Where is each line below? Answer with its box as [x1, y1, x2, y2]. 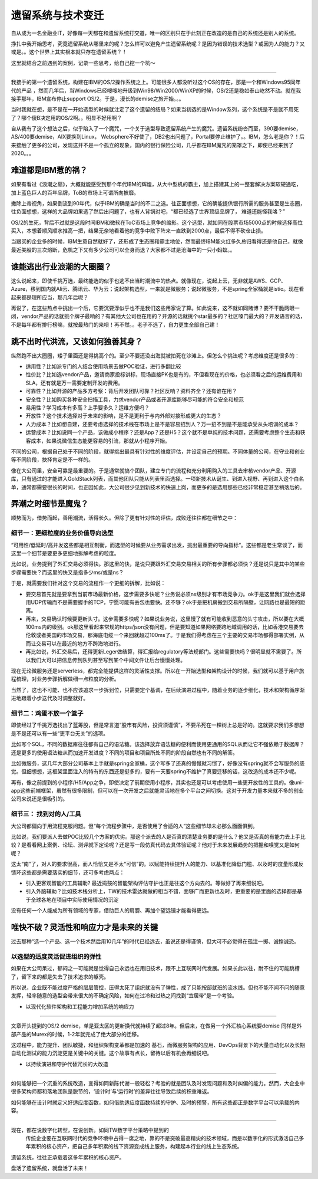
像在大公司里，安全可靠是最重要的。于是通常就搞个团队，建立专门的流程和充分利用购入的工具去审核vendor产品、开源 [11, 467, 297, 474]
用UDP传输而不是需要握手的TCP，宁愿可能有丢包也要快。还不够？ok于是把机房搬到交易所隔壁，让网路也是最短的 [25, 599, 300, 606]
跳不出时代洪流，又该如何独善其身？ [11, 336, 143, 346]
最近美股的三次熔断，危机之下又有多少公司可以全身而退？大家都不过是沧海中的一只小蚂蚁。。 [11, 246, 236, 253]
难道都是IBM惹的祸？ [11, 165, 88, 175]
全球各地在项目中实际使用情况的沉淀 [30, 896, 119, 903]
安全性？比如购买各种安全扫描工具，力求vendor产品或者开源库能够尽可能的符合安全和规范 [25, 396, 244, 403]
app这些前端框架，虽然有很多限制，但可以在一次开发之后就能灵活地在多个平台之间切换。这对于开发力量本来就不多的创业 [11, 787, 304, 794]
